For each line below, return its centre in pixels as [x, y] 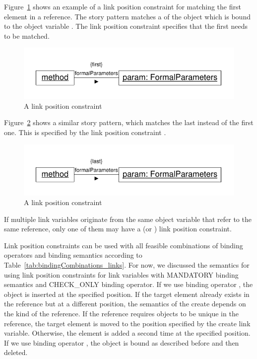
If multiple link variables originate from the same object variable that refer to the [128, 219]
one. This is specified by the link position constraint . [85, 132]
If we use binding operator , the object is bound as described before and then [122, 342]
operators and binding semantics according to [73, 255]
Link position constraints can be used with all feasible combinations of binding [124, 245]
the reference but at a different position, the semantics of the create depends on [125, 304]
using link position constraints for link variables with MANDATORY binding [121, 274]
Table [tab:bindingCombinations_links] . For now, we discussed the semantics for [127, 265]
